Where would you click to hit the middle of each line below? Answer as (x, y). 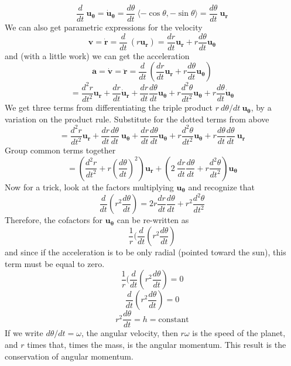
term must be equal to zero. (55, 263)
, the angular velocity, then (129, 333)
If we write (24, 333)
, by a (261, 107)
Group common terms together (60, 150)
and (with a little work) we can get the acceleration (97, 55)
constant (174, 319)
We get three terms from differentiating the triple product (109, 107)
